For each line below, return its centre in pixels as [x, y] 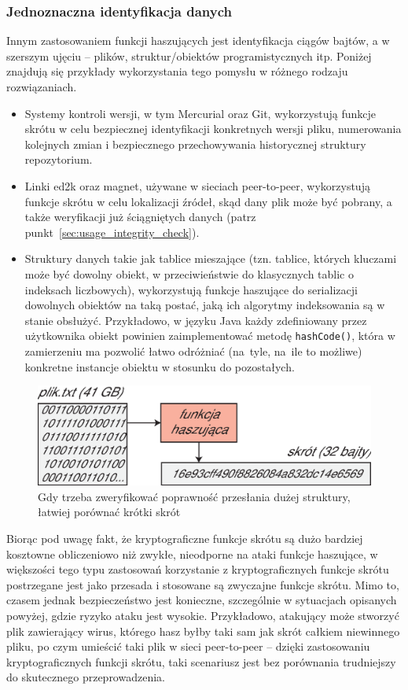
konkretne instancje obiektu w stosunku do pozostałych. [160, 366]
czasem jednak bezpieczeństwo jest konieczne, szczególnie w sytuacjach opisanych [202, 600]
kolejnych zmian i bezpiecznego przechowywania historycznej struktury [195, 144]
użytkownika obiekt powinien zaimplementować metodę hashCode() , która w [210, 336]
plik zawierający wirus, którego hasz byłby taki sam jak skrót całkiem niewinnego [203, 631]
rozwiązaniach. [42, 87]
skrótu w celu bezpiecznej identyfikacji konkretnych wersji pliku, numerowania [213, 129]
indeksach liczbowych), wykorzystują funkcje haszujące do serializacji [191, 289]
